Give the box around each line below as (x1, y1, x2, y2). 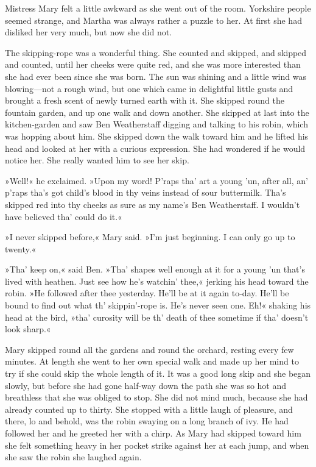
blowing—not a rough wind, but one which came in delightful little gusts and (5, 82, 293, 94)
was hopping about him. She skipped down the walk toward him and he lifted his (5, 129, 309, 142)
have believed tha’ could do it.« (5, 210, 122, 223)
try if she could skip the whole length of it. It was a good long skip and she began (5, 367, 311, 380)
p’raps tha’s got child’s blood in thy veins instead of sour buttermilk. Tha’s (5, 186, 286, 199)
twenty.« (5, 242, 37, 255)
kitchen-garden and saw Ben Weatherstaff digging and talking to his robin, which (5, 118, 308, 130)
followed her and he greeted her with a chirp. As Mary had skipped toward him (5, 427, 301, 439)
